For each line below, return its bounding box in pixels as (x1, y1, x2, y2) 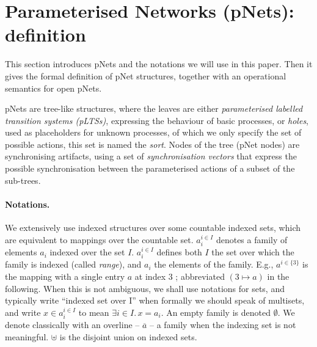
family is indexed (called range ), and (5, 258, 142, 271)
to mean (78, 305, 109, 318)
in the (267, 270, 290, 283)
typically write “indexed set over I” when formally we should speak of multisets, (5, 294, 305, 307)
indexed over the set (49, 246, 125, 258)
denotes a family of (216, 233, 288, 246)
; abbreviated (175, 270, 225, 283)
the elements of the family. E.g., (154, 258, 274, 271)
